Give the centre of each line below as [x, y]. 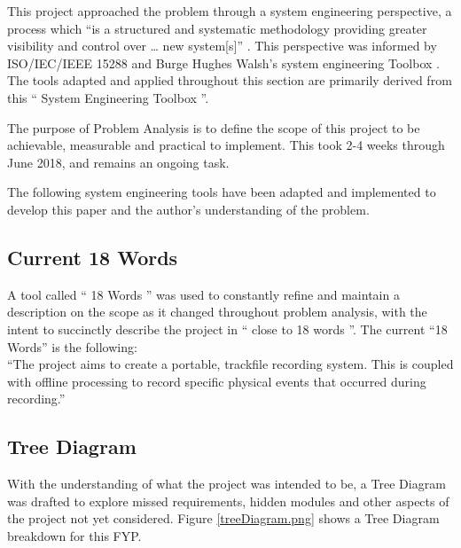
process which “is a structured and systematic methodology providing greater [217, 28]
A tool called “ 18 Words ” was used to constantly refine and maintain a [203, 294]
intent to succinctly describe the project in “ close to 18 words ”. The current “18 [227, 329]
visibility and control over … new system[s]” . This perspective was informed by [222, 46]
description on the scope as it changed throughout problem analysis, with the [217, 312]
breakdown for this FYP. [74, 535]
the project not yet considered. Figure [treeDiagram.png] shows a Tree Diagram [223, 518]
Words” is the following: [72, 346]
